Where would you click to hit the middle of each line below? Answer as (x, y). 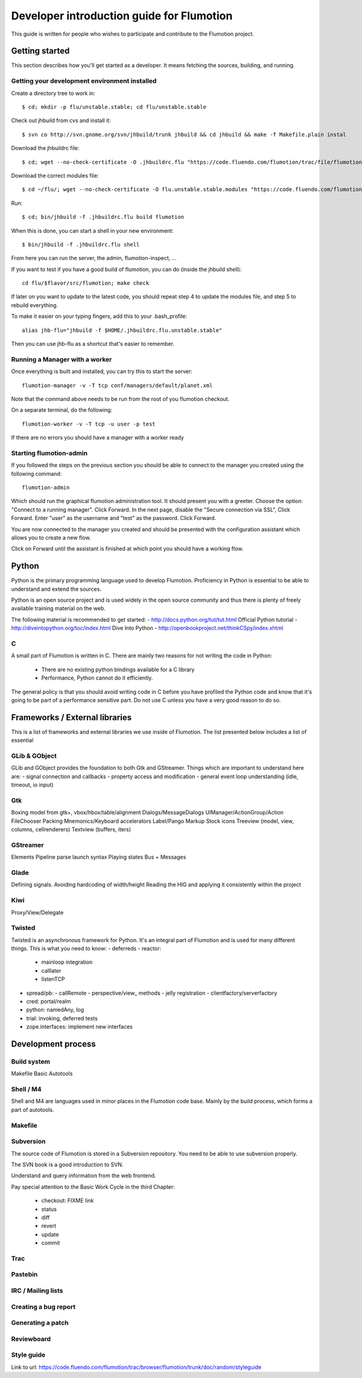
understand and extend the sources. (56, 589)
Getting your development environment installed (84, 81)
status (49, 1209)
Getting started (40, 51)
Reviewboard (31, 1339)
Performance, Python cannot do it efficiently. (97, 678)
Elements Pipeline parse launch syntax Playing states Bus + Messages (99, 857)
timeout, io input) (32, 785)
